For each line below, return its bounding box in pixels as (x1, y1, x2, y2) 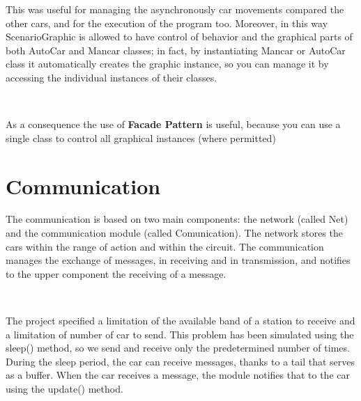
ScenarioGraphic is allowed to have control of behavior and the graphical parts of (6, 29, 353, 44)
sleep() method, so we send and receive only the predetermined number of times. (6, 340, 350, 355)
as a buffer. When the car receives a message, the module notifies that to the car (6, 368, 350, 382)
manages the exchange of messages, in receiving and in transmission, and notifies (6, 253, 351, 267)
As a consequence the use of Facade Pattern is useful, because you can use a (6, 117, 341, 132)
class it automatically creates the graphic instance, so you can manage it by (6, 56, 329, 71)
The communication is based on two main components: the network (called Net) (6, 212, 348, 226)
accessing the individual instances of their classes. (6, 70, 217, 84)
